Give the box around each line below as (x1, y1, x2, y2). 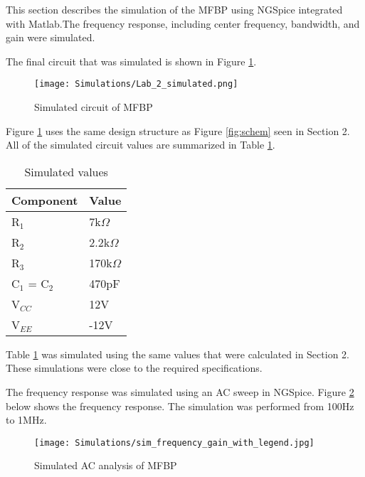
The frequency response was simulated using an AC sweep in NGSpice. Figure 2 (6, 385, 354, 399)
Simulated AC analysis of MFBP (34, 458, 177, 473)
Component (11, 191, 78, 208)
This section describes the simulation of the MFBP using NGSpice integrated (6, 2, 343, 16)
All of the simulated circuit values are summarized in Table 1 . (6, 137, 275, 152)
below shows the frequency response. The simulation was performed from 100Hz (6, 398, 354, 413)
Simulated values (24, 163, 108, 180)
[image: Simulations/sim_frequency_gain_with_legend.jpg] (34, 437, 314, 448)
